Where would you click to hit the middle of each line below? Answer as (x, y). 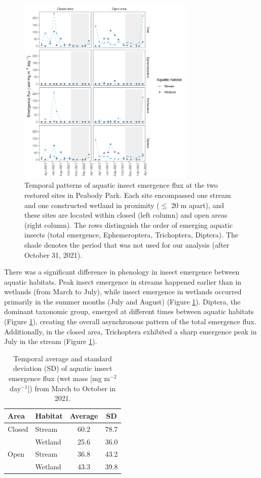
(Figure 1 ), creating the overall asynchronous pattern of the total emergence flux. (130, 321)
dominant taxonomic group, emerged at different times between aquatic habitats (129, 311)
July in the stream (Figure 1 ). (51, 341)
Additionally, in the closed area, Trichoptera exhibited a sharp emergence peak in (130, 331)
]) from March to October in (71, 388)
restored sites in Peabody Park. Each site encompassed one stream (128, 195)
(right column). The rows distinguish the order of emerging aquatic (129, 225)
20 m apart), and (198, 205)
